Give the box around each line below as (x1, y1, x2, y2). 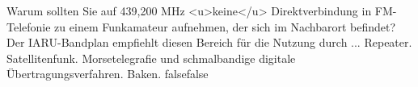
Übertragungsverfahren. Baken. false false (6, 65, 209, 82)
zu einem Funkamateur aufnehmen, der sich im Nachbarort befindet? (54, 18, 396, 35)
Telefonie (6, 18, 51, 35)
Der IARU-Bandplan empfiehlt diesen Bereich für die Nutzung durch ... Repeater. (6, 34, 412, 51)
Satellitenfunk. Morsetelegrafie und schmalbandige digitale (6, 49, 296, 66)
